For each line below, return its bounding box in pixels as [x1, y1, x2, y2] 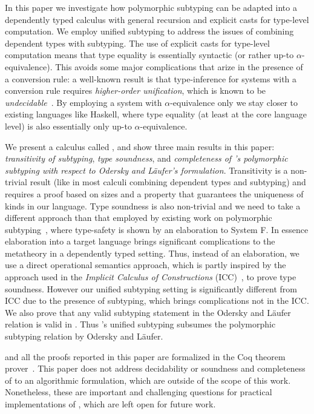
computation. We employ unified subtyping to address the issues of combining [5, 25, 294, 38]
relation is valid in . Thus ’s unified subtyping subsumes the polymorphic [5, 318, 276, 330]
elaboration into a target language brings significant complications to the [5, 235, 275, 248]
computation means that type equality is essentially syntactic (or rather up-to [5, 48, 294, 61]
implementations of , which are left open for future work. [5, 398, 216, 410]
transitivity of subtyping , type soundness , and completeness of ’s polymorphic [5, 152, 288, 165]
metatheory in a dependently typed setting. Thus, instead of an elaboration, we [5, 246, 299, 259]
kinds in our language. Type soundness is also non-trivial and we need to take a [5, 199, 301, 212]
